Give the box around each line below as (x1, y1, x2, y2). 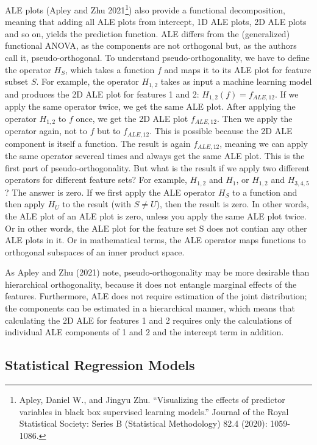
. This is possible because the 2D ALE (149, 124, 293, 137)
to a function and (232, 185, 297, 198)
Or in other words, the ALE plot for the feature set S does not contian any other (5, 221, 307, 234)
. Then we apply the (216, 112, 293, 124)
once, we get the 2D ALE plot (76, 112, 188, 124)
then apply (5, 198, 45, 210)
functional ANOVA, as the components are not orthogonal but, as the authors (5, 39, 297, 52)
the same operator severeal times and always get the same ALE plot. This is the (5, 149, 305, 162)
